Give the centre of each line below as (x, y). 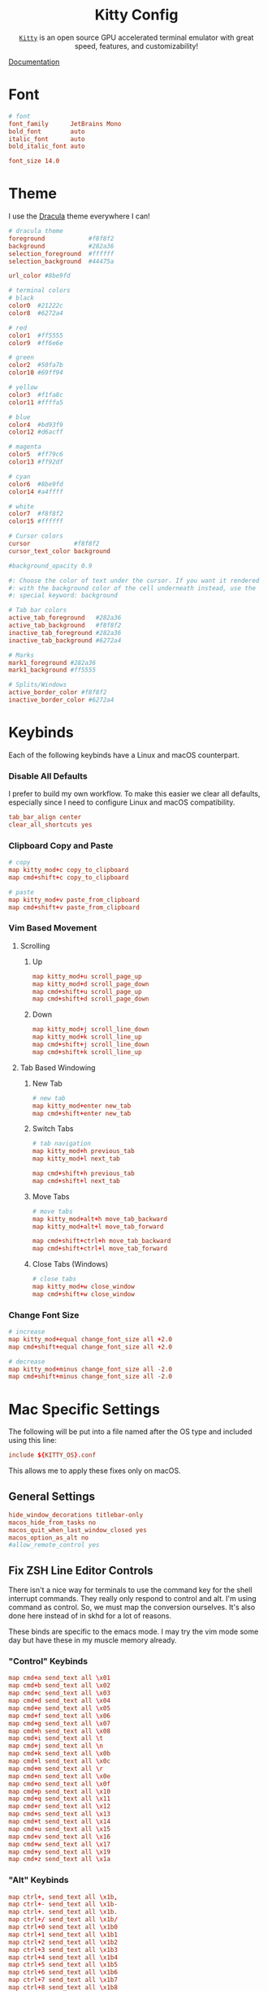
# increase (27, 1332)
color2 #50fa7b (36, 365)
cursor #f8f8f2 (54, 544)
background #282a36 (61, 246)
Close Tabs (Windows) (70, 1264)
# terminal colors (39, 291)
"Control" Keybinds (48, 1661)
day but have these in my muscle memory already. (93, 1640)
